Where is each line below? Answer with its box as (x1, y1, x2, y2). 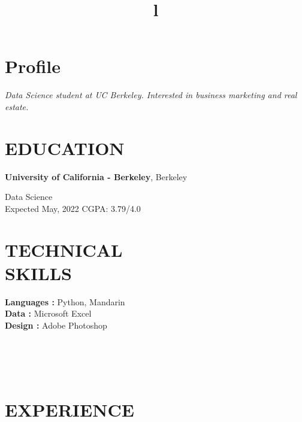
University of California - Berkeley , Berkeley (5, 170, 188, 183)
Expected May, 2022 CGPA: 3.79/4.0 (5, 202, 141, 214)
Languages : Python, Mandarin (5, 295, 125, 308)
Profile (5, 54, 61, 78)
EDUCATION (5, 135, 125, 160)
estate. (5, 100, 29, 113)
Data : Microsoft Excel (5, 307, 92, 320)
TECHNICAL (5, 237, 123, 262)
